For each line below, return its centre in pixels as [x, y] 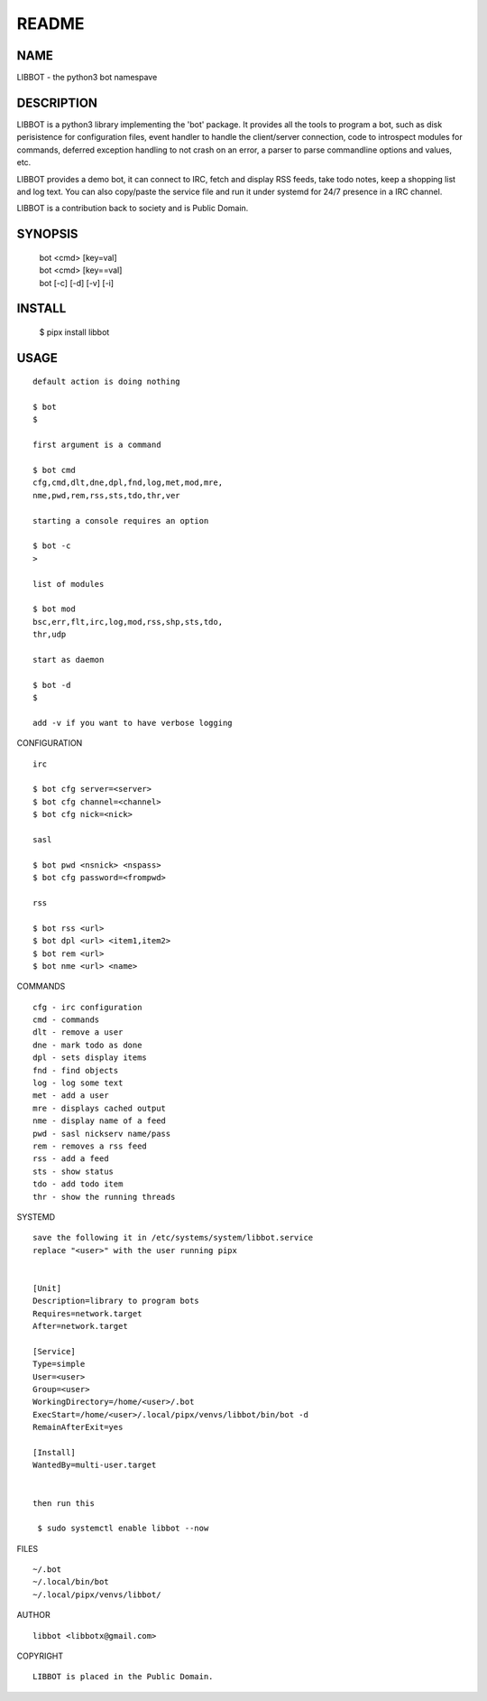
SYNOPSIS [47, 234]
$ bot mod [54, 609]
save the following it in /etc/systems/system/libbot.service [173, 1238]
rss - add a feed [71, 1159]
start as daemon [69, 660]
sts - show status [74, 1171]
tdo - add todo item [78, 1184]
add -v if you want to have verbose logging [133, 723]
